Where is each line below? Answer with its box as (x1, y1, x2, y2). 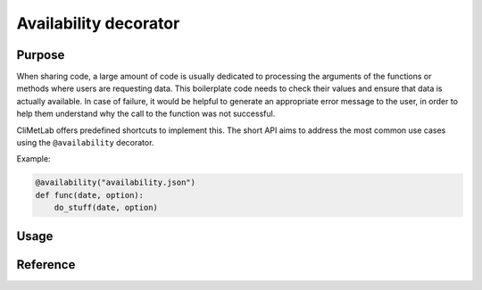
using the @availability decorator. (16, 137, 154, 148)
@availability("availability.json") (35, 178, 196, 187)
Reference (16, 257, 76, 272)
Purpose (16, 47, 65, 62)
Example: (16, 153, 51, 164)
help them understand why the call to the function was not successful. (16, 108, 276, 120)
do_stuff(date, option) (54, 203, 158, 213)
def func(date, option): (35, 190, 145, 200)
